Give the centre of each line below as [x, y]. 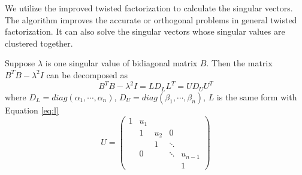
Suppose [20, 63]
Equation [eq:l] [32, 110]
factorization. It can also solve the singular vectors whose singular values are [145, 31]
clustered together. [39, 43]
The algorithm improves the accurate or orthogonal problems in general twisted [151, 19]
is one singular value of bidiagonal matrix [121, 63]
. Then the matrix [239, 63]
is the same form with [257, 96]
